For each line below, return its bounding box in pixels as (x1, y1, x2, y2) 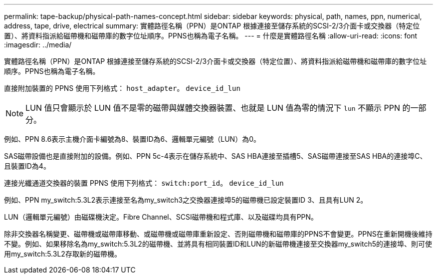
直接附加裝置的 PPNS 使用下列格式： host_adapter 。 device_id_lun (4, 84, 240, 92)
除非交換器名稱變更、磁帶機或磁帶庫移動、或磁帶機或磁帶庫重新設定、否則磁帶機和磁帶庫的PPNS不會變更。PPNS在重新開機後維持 (4, 230, 433, 238)
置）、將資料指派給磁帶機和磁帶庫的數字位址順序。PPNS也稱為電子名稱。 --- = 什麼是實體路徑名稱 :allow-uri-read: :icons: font (4, 31, 418, 40)
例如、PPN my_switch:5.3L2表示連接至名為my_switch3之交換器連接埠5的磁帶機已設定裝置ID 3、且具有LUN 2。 (4, 196, 368, 204)
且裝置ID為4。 (4, 162, 50, 170)
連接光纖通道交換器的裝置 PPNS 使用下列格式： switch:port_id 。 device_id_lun (4, 179, 284, 187)
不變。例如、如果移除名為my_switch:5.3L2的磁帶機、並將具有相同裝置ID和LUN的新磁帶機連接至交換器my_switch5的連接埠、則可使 (4, 240, 433, 248)
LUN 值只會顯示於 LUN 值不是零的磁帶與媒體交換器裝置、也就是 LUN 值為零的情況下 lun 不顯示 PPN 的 (25, 103, 411, 113)
